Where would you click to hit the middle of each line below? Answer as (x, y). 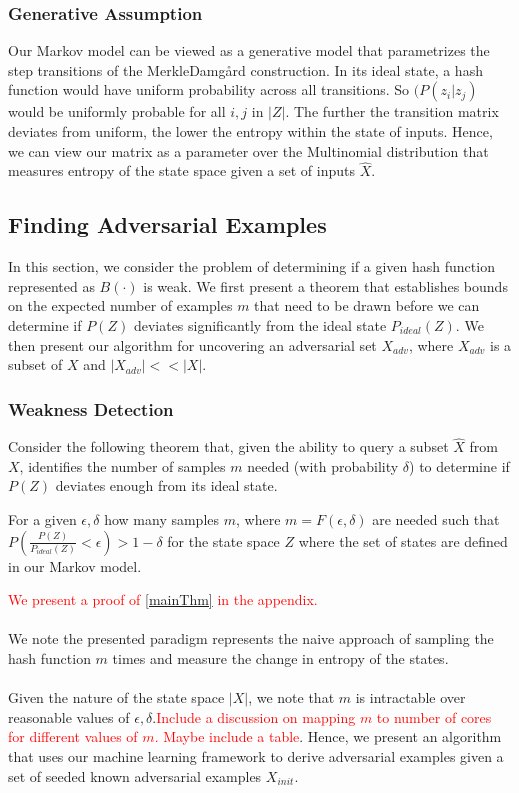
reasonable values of (69, 716)
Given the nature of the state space (116, 697)
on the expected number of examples (120, 305)
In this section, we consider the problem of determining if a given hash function (251, 266)
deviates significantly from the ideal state (260, 324)
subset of (35, 364)
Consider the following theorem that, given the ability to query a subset (228, 446)
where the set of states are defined (403, 540)
